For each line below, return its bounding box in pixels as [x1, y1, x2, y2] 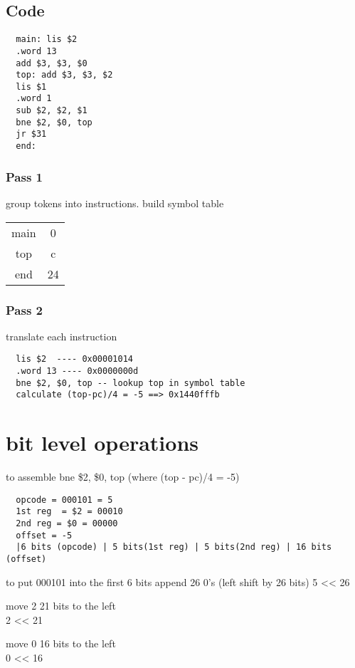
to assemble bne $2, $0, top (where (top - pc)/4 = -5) [6, 469, 240, 484]
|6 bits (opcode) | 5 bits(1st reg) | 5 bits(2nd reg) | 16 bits [16, 542, 332, 553]
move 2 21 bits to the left [6, 598, 116, 613]
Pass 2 [6, 301, 43, 318]
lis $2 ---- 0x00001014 [16, 354, 133, 365]
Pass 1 [6, 167, 43, 185]
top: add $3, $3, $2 [16, 70, 113, 80]
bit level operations [6, 428, 198, 457]
